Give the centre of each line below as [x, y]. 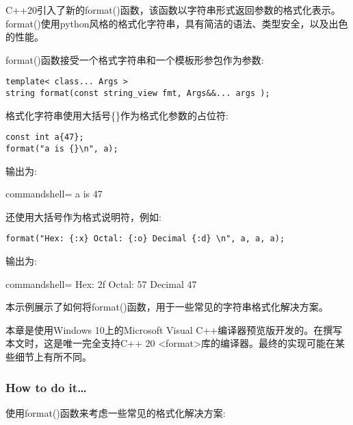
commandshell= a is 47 [54, 194]
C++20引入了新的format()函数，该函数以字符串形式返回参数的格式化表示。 [173, 10]
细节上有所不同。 [53, 356]
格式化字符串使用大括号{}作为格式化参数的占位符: [117, 115]
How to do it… [46, 387]
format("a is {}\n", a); [62, 148]
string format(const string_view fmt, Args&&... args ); [138, 94]
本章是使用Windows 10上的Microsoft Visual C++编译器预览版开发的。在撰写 [174, 329]
